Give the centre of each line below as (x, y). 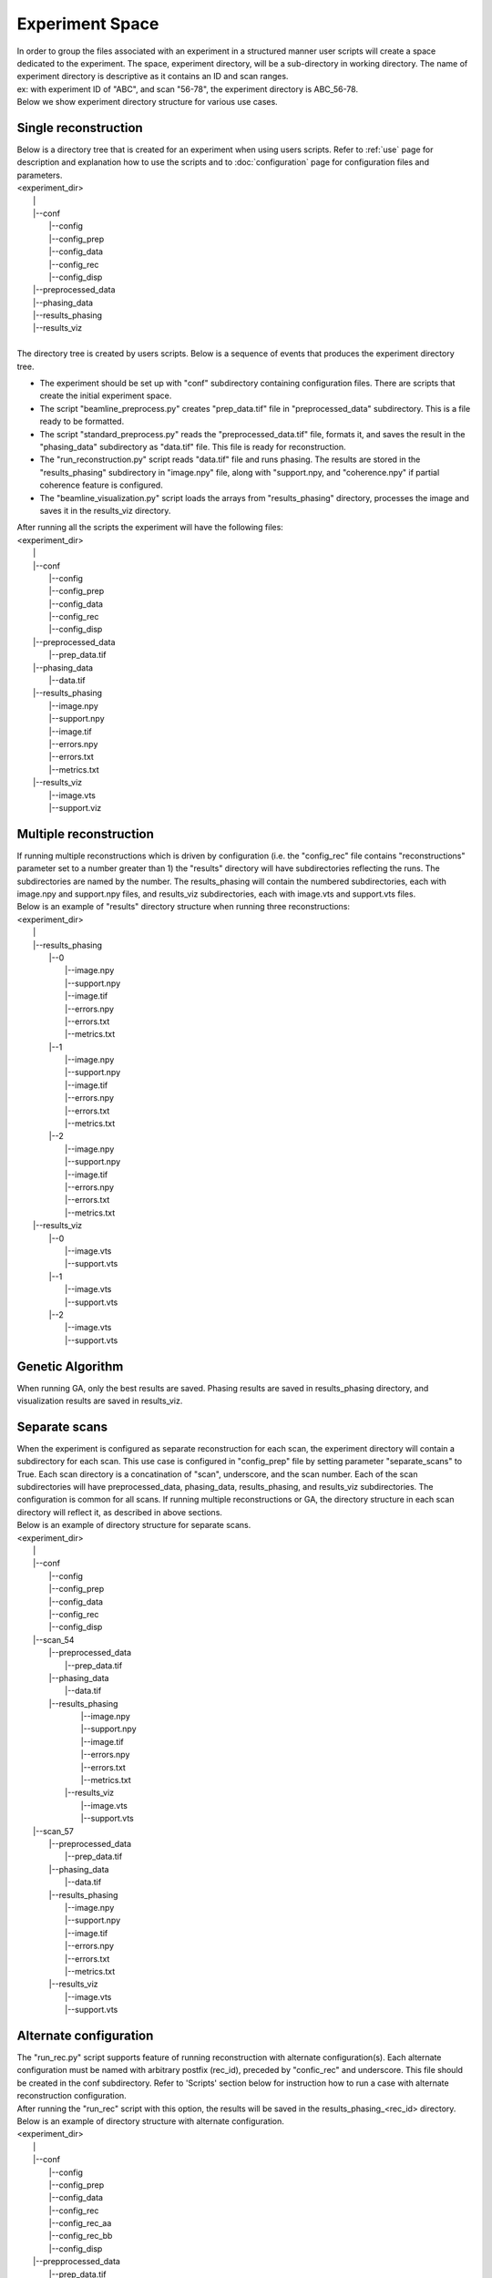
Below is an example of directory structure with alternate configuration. (150, 2121)
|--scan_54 (54, 1639)
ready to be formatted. (82, 421)
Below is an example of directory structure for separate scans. (134, 1525)
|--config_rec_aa (80, 2223)
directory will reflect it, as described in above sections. (120, 1512)
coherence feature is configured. (101, 485)
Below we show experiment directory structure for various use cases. (147, 102)
